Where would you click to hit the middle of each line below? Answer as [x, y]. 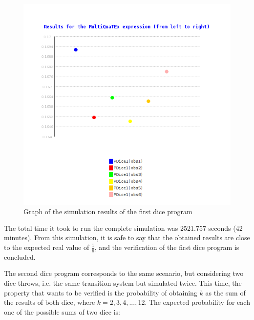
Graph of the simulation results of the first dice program [108, 211]
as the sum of [225, 292]
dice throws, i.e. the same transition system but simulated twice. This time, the [123, 283]
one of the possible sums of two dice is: [62, 311]
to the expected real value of [47, 247]
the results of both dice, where [50, 302]
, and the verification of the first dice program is [167, 247]
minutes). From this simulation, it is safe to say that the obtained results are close [127, 237]
